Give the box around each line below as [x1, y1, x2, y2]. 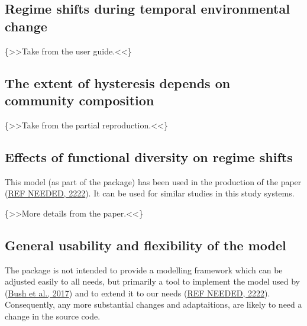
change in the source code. [5, 309, 101, 322]
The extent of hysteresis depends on [5, 73, 231, 92]
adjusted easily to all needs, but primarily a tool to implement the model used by [5, 275, 300, 288]
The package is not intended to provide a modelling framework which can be [5, 263, 283, 276]
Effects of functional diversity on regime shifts [5, 147, 293, 166]
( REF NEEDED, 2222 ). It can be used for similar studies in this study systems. [5, 187, 295, 199]
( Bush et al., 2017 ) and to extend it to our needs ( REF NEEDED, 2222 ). [5, 286, 270, 299]
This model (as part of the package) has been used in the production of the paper [5, 175, 302, 188]
